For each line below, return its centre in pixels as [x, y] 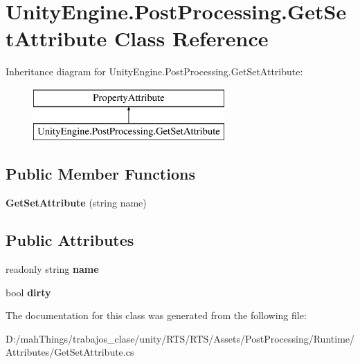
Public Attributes [70, 240]
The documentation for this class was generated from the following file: [156, 315]
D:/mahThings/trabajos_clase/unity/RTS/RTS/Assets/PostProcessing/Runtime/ [180, 338]
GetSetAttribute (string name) [76, 203]
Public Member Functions [100, 174]
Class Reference [191, 38]
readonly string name [52, 269]
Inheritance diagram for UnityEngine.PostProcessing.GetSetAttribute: [154, 71]
